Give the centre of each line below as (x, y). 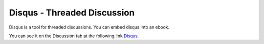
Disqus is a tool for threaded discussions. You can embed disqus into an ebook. (89, 27)
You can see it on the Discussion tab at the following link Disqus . (74, 36)
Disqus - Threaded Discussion (72, 13)
